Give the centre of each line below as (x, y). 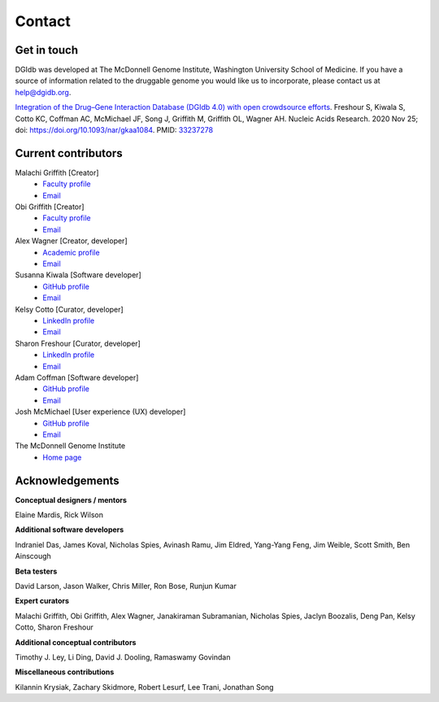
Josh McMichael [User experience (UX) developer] (100, 412)
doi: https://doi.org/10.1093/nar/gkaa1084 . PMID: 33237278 (114, 130)
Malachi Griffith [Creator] (57, 172)
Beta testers (36, 571)
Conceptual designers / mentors (71, 499)
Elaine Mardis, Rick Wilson (59, 515)
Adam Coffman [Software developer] (77, 377)
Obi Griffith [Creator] (50, 207)
